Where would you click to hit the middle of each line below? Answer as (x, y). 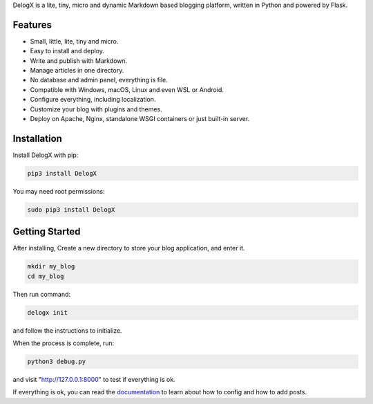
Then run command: (42, 294)
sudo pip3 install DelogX (71, 210)
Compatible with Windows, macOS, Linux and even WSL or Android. (127, 89)
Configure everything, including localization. (93, 100)
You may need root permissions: (59, 191)
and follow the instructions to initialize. (67, 330)
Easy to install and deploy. (67, 51)
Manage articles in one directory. (77, 71)
